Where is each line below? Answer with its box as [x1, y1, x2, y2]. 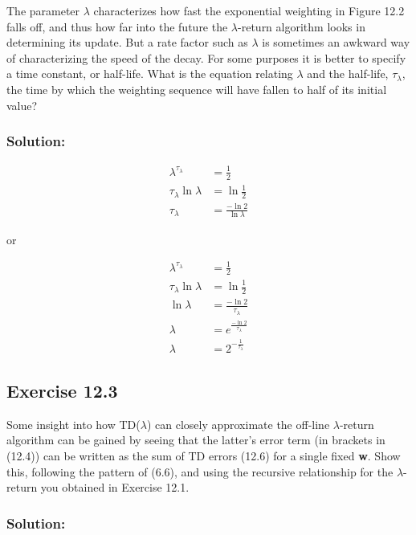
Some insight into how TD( [6, 415, 141, 432]
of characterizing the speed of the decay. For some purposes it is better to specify [6, 49, 406, 66]
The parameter [6, 2, 80, 18]
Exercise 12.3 [6, 378, 118, 402]
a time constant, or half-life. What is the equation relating [6, 65, 293, 82]
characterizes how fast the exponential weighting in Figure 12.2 [93, 2, 405, 18]
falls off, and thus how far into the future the [6, 18, 228, 35]
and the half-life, [307, 65, 389, 82]
